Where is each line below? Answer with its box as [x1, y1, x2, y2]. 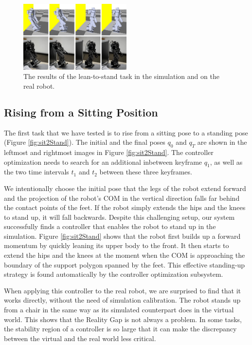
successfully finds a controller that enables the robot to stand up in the [4, 221, 216, 231]
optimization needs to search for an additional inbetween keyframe [4, 156, 202, 167]
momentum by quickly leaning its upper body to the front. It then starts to [4, 240, 229, 250]
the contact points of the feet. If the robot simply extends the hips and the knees [4, 202, 246, 212]
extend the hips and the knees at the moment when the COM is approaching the [4, 250, 245, 260]
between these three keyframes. [99, 167, 192, 177]
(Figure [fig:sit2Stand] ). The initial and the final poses [4, 137, 165, 147]
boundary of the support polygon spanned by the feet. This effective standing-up [4, 259, 245, 269]
